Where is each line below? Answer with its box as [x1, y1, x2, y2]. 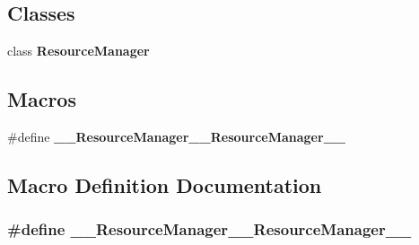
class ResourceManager [7, 41, 150, 60]
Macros [7, 85, 76, 113]
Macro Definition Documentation [7, 171, 322, 198]
